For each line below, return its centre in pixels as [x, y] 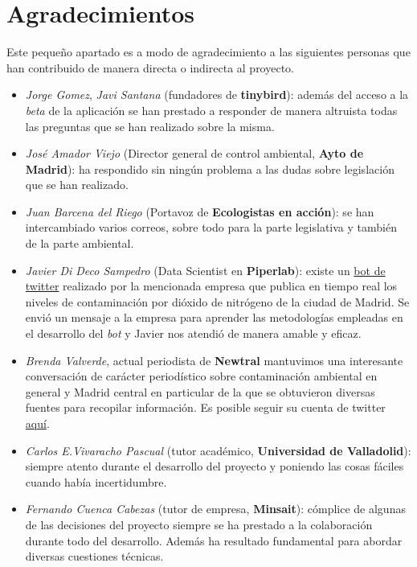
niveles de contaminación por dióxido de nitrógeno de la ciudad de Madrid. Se [217, 301]
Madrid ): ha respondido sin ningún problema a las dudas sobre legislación [210, 168]
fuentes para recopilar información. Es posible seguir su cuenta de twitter [205, 407]
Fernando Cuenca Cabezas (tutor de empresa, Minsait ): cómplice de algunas [215, 509]
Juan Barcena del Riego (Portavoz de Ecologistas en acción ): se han [200, 211]
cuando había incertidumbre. [96, 481]
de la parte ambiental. [80, 243]
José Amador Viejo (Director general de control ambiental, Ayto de [194, 153]
